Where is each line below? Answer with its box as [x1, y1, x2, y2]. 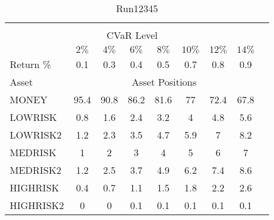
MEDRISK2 [10, 163, 61, 177]
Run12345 [115, 1, 159, 15]
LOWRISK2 [10, 128, 62, 142]
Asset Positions [131, 75, 197, 89]
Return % [10, 57, 51, 71]
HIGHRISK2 [10, 198, 64, 212]
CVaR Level [106, 28, 158, 42]
